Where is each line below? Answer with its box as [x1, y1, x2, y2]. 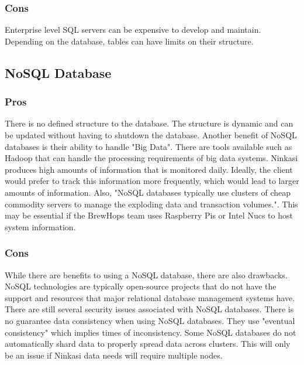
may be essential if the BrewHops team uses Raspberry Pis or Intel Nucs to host [5, 209, 293, 221]
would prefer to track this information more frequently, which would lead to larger [5, 175, 299, 187]
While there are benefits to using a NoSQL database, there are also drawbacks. [5, 268, 288, 281]
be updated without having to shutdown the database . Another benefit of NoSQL [5, 129, 297, 141]
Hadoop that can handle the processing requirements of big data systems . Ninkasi [5, 152, 298, 164]
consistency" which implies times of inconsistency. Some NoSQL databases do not [5, 326, 296, 338]
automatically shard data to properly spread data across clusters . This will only [5, 337, 291, 350]
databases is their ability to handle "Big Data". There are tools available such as [5, 140, 292, 152]
